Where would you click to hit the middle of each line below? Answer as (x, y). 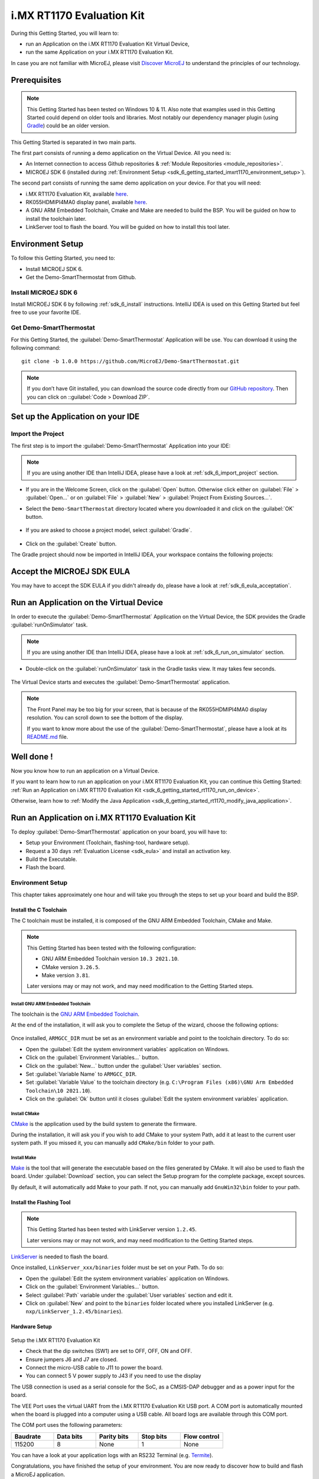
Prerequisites (36, 80)
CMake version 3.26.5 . (71, 967)
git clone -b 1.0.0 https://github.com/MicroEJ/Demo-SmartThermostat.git (131, 361)
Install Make (24, 1158)
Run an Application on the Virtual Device (87, 603)
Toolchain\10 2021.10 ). (58, 1090)
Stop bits (154, 1436)
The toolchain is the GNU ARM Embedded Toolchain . (75, 1014)
